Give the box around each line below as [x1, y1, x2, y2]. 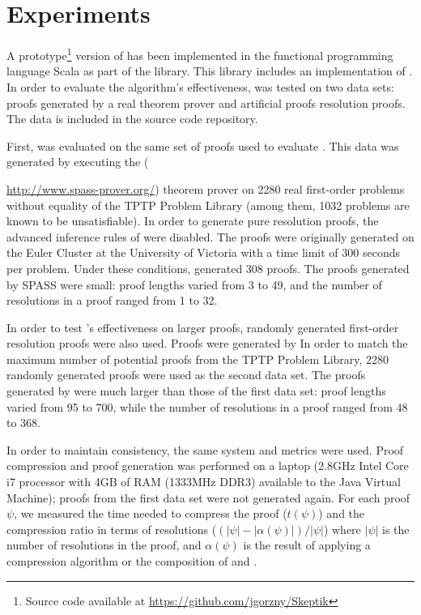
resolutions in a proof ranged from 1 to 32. [6, 292, 218, 309]
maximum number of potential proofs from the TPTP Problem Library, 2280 [6, 350, 389, 367]
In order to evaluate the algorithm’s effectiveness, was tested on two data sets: [6, 78, 394, 95]
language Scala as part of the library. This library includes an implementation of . [6, 62, 413, 79]
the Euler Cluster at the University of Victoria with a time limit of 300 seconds [6, 244, 400, 261]
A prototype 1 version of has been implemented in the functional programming [6, 45, 393, 63]
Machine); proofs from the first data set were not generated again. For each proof [6, 489, 410, 506]
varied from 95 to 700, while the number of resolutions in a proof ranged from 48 [6, 398, 408, 415]
